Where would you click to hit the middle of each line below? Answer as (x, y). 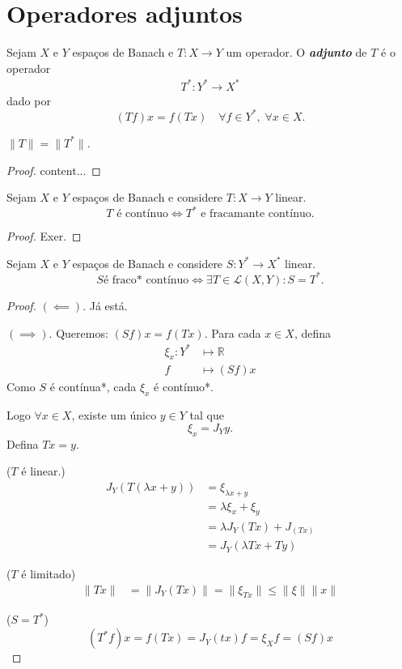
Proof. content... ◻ (54, 170)
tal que (207, 415)
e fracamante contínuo (256, 214)
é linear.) (43, 471)
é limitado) (49, 574)
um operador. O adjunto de (296, 52)
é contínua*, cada (93, 387)
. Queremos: (78, 332)
